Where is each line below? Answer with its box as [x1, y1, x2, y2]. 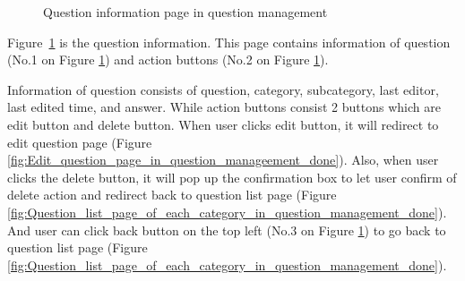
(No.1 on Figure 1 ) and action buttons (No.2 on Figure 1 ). [7, 50, 329, 69]
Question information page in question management [43, 3, 328, 21]
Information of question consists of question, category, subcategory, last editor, [7, 80, 439, 98]
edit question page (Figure [7, 132, 152, 151]
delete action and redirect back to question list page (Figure [7, 185, 337, 204]
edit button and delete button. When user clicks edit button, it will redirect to [7, 115, 439, 133]
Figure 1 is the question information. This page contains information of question [7, 32, 451, 51]
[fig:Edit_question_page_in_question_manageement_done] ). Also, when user [7, 150, 439, 169]
